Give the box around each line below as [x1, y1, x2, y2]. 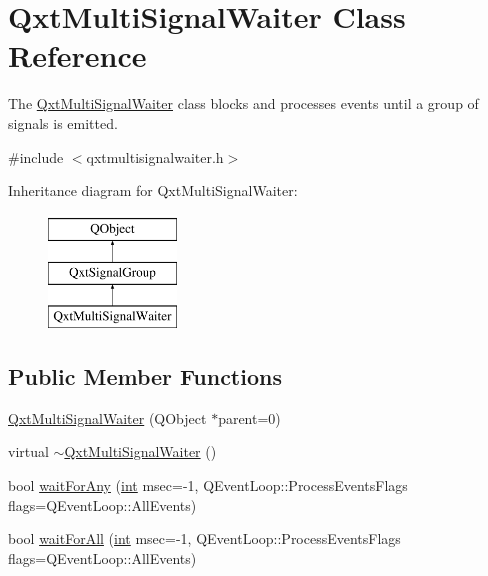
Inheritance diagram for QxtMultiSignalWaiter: [8, 180, 298, 201]
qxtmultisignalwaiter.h [86, 146, 224, 167]
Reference [8, 35, 147, 76]
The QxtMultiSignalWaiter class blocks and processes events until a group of [8, 93, 479, 114]
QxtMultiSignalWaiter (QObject [8, 407, 207, 428]
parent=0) [218, 407, 281, 428]
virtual [8, 441, 49, 462]
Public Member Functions [8, 361, 282, 392]
